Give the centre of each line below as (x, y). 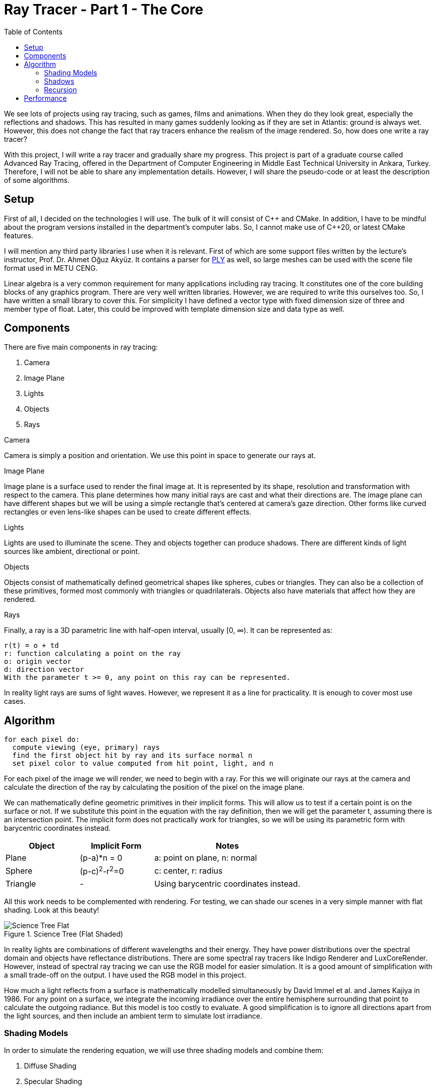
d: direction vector (44, 670)
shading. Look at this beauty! (52, 910)
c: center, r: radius (189, 870)
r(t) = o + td (31, 646)
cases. (15, 701)
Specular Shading (53, 1082)
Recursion (60, 89)
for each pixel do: (42, 740)
